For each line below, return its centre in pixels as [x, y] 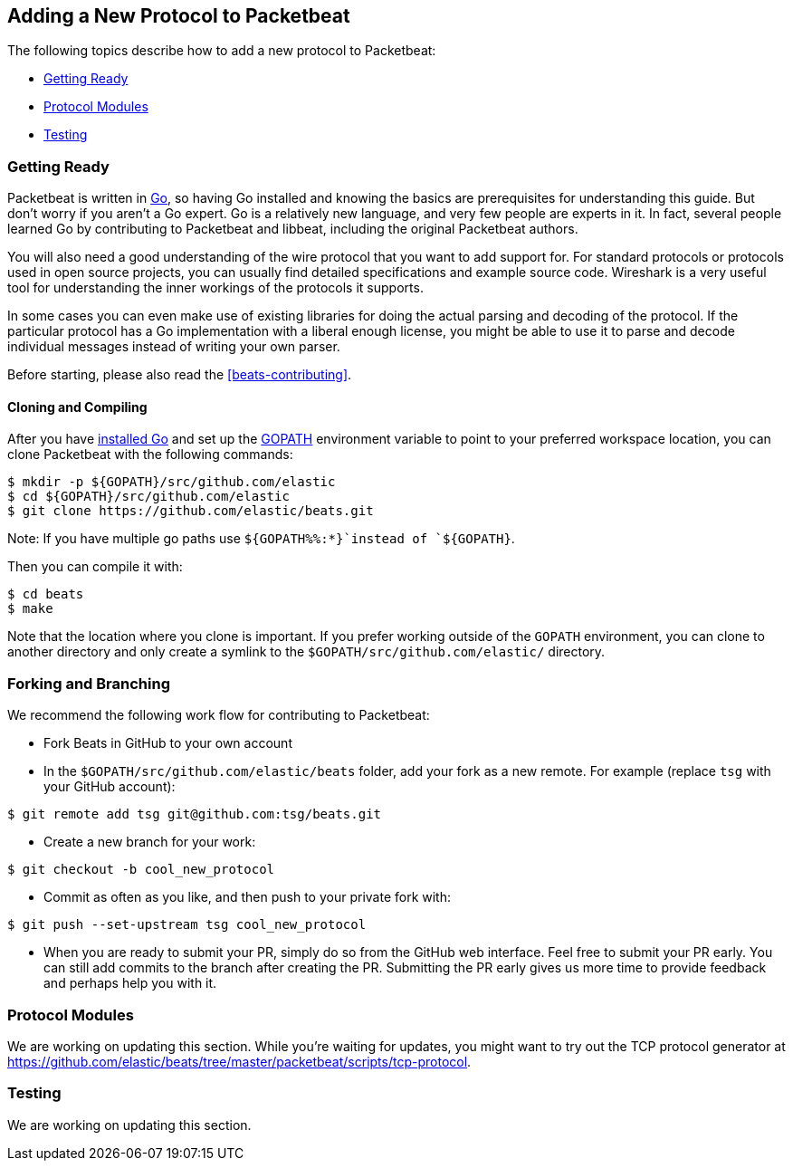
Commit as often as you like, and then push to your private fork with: [248, 897]
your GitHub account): [110, 787]
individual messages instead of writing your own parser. [174, 347]
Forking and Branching [89, 683]
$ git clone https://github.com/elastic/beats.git [191, 511]
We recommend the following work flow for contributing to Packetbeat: [219, 715]
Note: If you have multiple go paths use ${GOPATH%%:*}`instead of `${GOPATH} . [261, 539]
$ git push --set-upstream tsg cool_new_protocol [187, 925]
